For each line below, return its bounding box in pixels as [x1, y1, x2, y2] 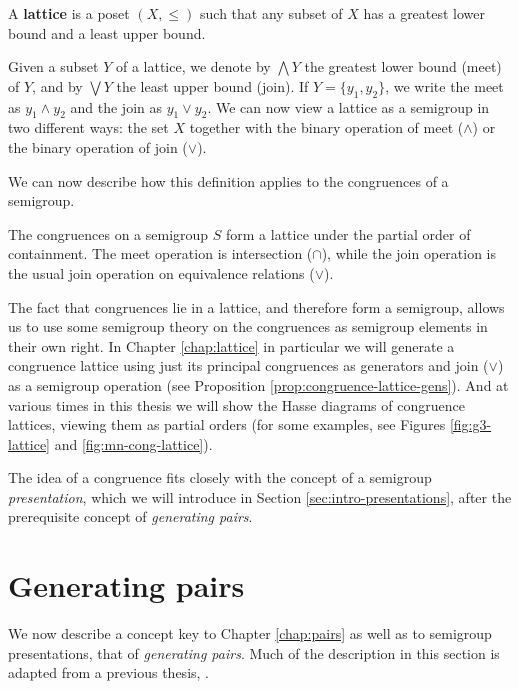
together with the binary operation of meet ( [189, 117, 464, 138]
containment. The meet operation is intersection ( [8, 243, 313, 264]
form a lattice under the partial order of [226, 223, 471, 244]
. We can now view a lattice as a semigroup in [207, 96, 490, 117]
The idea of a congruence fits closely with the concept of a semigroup [8, 467, 432, 488]
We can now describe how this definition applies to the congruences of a [8, 170, 449, 191]
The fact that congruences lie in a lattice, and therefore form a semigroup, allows [8, 296, 505, 317]
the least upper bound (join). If [116, 75, 309, 96]
